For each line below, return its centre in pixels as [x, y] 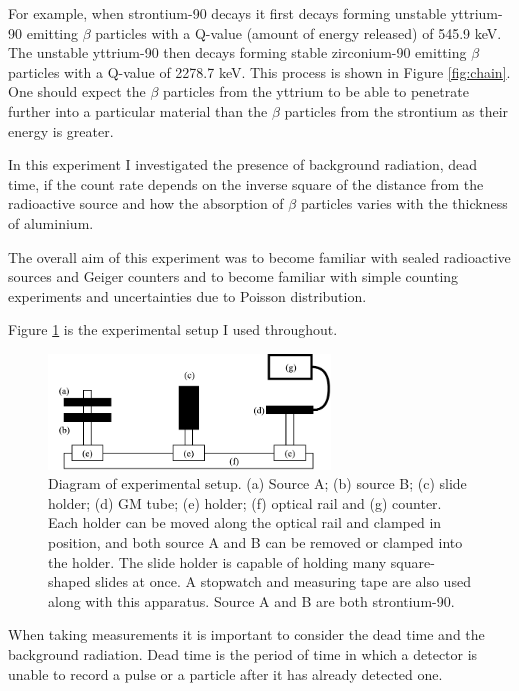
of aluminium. [51, 222]
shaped [69, 581]
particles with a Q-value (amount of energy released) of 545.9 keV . [298, 32]
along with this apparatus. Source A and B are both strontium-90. [251, 600]
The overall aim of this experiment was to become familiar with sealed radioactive [259, 256]
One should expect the [77, 91]
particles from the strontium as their [396, 110]
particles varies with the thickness [404, 203]
